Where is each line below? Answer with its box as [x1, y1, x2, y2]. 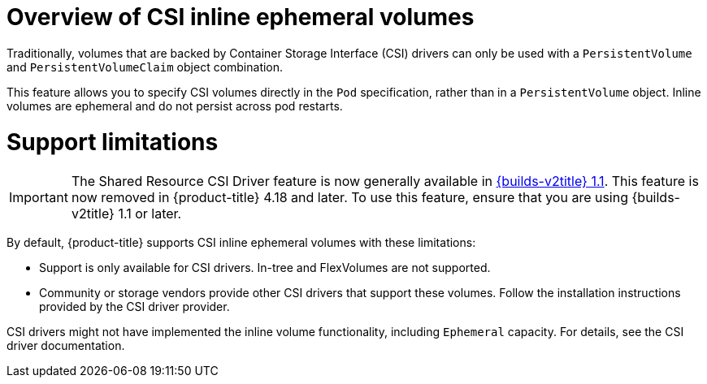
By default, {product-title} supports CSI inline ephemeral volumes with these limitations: [7, 235, 476, 250]
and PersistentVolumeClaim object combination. [7, 59, 284, 74]
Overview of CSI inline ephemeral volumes [7, 3, 475, 31]
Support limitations [7, 127, 219, 156]
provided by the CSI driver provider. [39, 300, 230, 314]
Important [9, 189, 68, 206]
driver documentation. [7, 339, 125, 353]
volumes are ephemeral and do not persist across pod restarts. [7, 98, 343, 113]
